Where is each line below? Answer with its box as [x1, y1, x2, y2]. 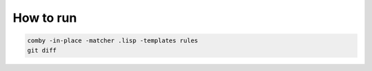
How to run [12, 10, 77, 25]
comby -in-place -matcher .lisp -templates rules [27, 37, 198, 44]
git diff [27, 46, 57, 54]
